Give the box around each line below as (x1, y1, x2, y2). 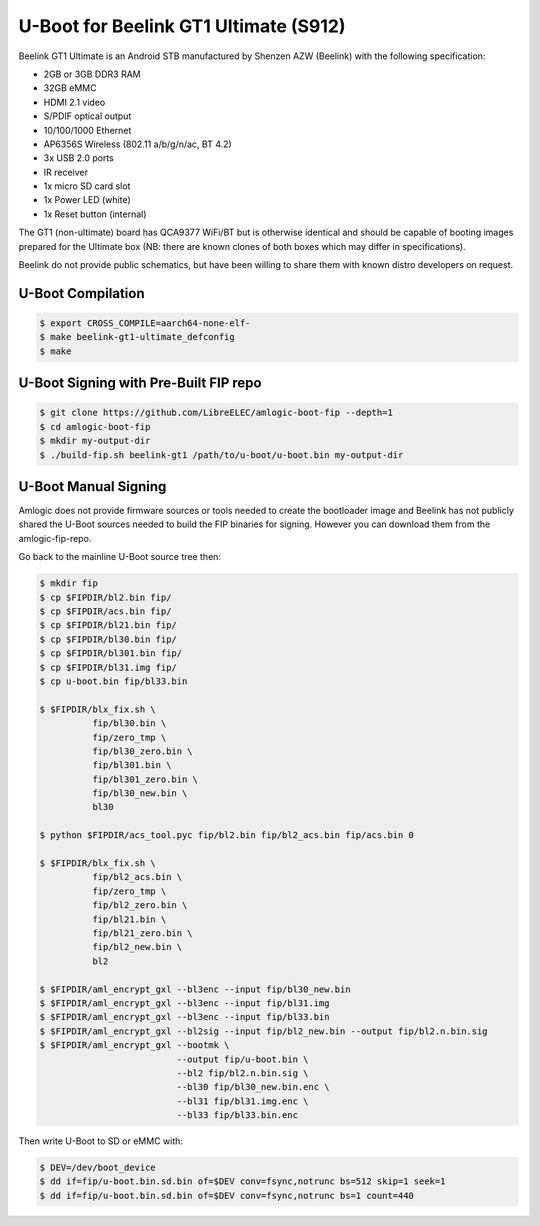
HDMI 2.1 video (43, 96, 106, 108)
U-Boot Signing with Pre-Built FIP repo (18, 375, 262, 392)
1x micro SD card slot (43, 180, 131, 192)
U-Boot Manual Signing (18, 478, 167, 495)
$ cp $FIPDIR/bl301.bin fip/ (39, 648, 183, 659)
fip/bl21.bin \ (91, 913, 167, 925)
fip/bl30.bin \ (91, 718, 167, 729)
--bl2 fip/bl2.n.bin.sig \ (176, 1067, 309, 1079)
